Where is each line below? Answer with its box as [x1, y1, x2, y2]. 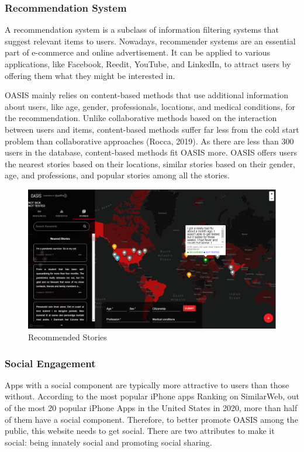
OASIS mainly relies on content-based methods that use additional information [5, 89, 288, 101]
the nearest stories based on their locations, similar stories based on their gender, [5, 157, 295, 170]
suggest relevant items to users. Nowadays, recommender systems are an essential [5, 34, 296, 47]
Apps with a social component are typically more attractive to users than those [5, 378, 289, 391]
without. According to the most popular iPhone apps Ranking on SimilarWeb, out [5, 390, 299, 402]
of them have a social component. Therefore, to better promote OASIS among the [5, 413, 298, 425]
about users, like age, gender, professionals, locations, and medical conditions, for [5, 100, 295, 112]
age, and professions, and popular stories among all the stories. [5, 169, 230, 181]
